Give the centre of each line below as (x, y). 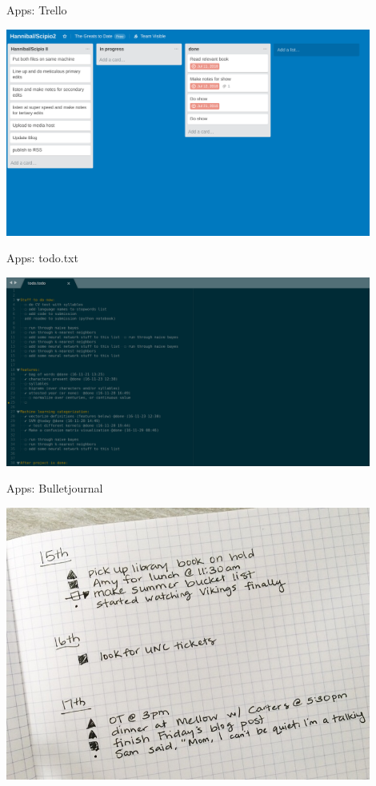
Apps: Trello (37, 10)
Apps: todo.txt (42, 258)
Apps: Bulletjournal (55, 488)
